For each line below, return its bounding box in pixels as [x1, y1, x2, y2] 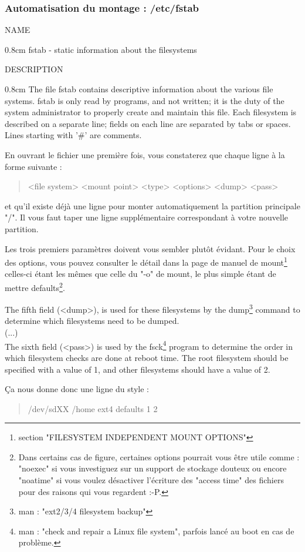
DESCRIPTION [5, 63, 63, 75]
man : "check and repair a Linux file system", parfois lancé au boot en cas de [18, 524, 294, 537]
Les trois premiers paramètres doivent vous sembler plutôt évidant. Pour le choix [5, 242, 296, 255]
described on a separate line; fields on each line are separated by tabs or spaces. [5, 117, 291, 129]
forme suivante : [5, 160, 62, 172]
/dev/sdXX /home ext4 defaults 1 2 [28, 402, 158, 414]
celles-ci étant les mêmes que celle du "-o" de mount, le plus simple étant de [5, 267, 276, 280]
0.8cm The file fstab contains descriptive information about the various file [5, 83, 273, 95]
